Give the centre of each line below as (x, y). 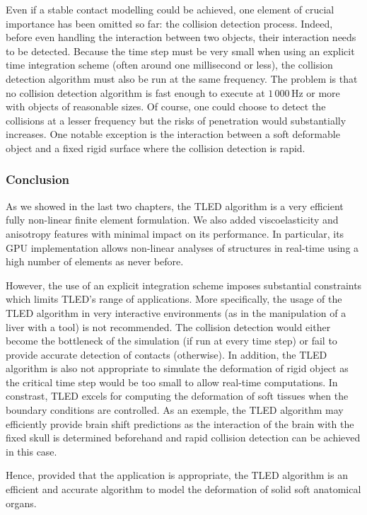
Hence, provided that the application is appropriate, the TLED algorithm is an (177, 475)
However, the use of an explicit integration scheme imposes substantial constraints (184, 285)
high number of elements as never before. (95, 261)
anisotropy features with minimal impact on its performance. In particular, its (175, 233)
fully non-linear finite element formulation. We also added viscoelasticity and (172, 220)
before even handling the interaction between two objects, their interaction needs (181, 37)
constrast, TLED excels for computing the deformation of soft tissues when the (177, 396)
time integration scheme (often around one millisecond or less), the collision (169, 65)
